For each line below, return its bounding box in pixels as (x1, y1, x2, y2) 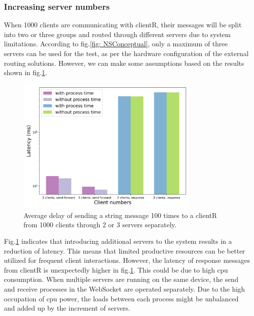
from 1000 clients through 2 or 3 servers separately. (23, 219, 177, 230)
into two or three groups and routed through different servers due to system (4, 29, 231, 39)
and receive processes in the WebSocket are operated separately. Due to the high (4, 283, 245, 294)
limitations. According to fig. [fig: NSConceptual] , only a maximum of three (4, 39, 228, 49)
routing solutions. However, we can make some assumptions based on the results (4, 58, 244, 68)
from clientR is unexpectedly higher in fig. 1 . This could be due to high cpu (4, 264, 228, 275)
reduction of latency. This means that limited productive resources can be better (4, 245, 245, 256)
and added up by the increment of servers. (4, 303, 130, 313)
